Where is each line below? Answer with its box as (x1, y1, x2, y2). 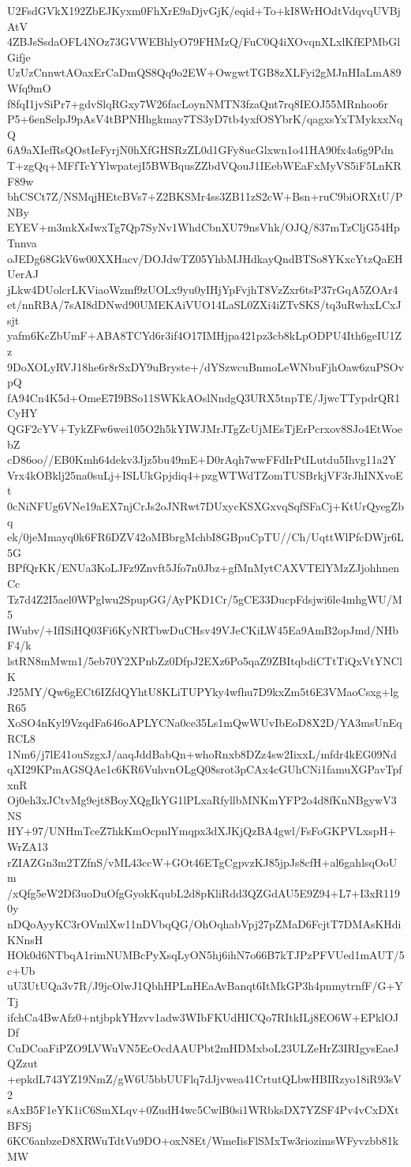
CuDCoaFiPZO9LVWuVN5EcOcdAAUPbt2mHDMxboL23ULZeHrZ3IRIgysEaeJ (7, 1039, 399, 1056)
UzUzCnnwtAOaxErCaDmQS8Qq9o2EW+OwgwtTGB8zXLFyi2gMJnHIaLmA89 (7, 64, 402, 81)
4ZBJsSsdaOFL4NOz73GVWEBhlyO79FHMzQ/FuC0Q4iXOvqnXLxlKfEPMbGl (7, 33, 401, 50)
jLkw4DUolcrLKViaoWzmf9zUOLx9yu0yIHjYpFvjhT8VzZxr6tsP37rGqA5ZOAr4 (7, 280, 398, 297)
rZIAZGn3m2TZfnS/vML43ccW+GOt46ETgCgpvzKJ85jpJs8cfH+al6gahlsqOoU (7, 853, 398, 870)
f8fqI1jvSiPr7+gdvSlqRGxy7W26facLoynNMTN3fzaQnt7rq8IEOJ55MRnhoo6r (7, 95, 388, 111)
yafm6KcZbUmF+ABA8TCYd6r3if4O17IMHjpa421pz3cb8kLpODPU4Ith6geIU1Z (7, 327, 402, 344)
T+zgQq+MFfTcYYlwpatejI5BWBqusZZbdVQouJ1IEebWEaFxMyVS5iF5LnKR (7, 156, 402, 173)
